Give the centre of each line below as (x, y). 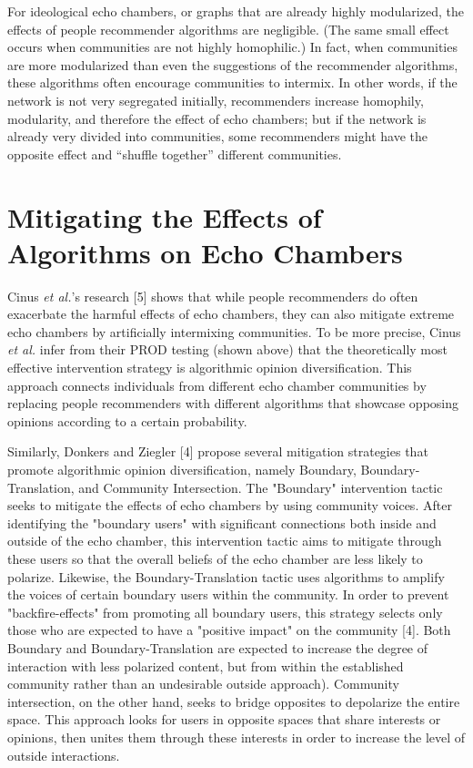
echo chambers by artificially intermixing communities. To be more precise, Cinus (234, 331)
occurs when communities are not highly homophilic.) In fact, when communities (232, 47)
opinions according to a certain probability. (127, 420)
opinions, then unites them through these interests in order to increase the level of (236, 737)
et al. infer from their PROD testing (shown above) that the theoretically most (227, 349)
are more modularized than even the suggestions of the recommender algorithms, (233, 64)
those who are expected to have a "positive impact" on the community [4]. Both (229, 630)
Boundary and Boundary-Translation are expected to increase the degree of (218, 647)
